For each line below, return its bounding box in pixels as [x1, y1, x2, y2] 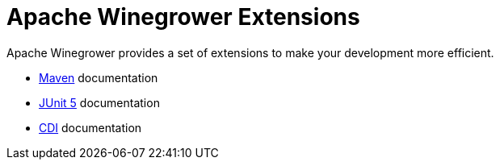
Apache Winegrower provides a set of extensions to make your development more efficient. [6, 45, 494, 60]
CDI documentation [39, 120, 142, 135]
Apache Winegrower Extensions [6, 3, 360, 31]
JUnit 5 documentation [39, 95, 160, 110]
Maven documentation [39, 70, 158, 85]
